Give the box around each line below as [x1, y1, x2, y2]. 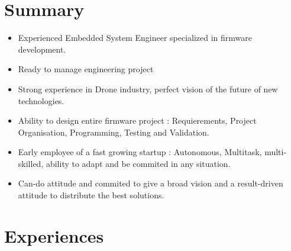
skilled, [18, 157, 44, 169]
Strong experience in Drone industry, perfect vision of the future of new [18, 82, 278, 95]
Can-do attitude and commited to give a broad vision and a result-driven [18, 177, 283, 189]
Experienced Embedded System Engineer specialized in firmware [18, 31, 253, 44]
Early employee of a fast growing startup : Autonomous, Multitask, [18, 146, 262, 158]
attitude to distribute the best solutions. [18, 189, 164, 201]
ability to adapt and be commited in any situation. [46, 157, 231, 169]
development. [18, 43, 66, 55]
